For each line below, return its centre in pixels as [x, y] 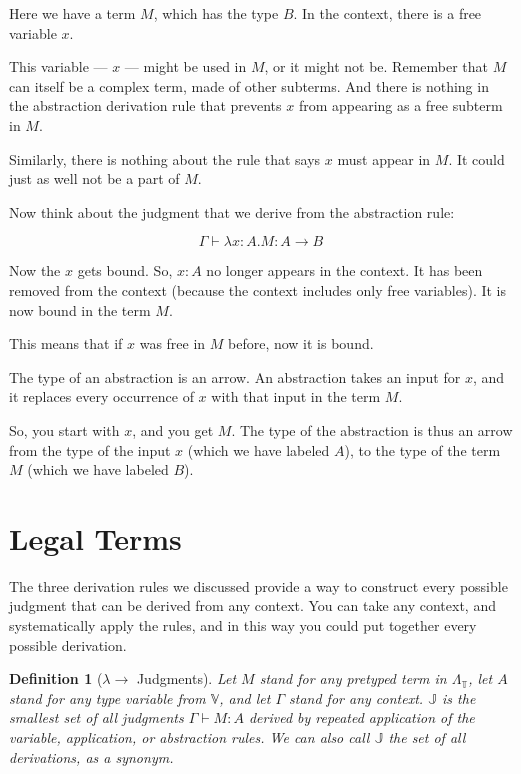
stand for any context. [356, 697]
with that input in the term [296, 396]
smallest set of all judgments [96, 717]
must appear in [384, 158]
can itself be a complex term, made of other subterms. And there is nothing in [249, 85]
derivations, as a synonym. [91, 756]
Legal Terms [95, 537]
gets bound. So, [125, 270]
